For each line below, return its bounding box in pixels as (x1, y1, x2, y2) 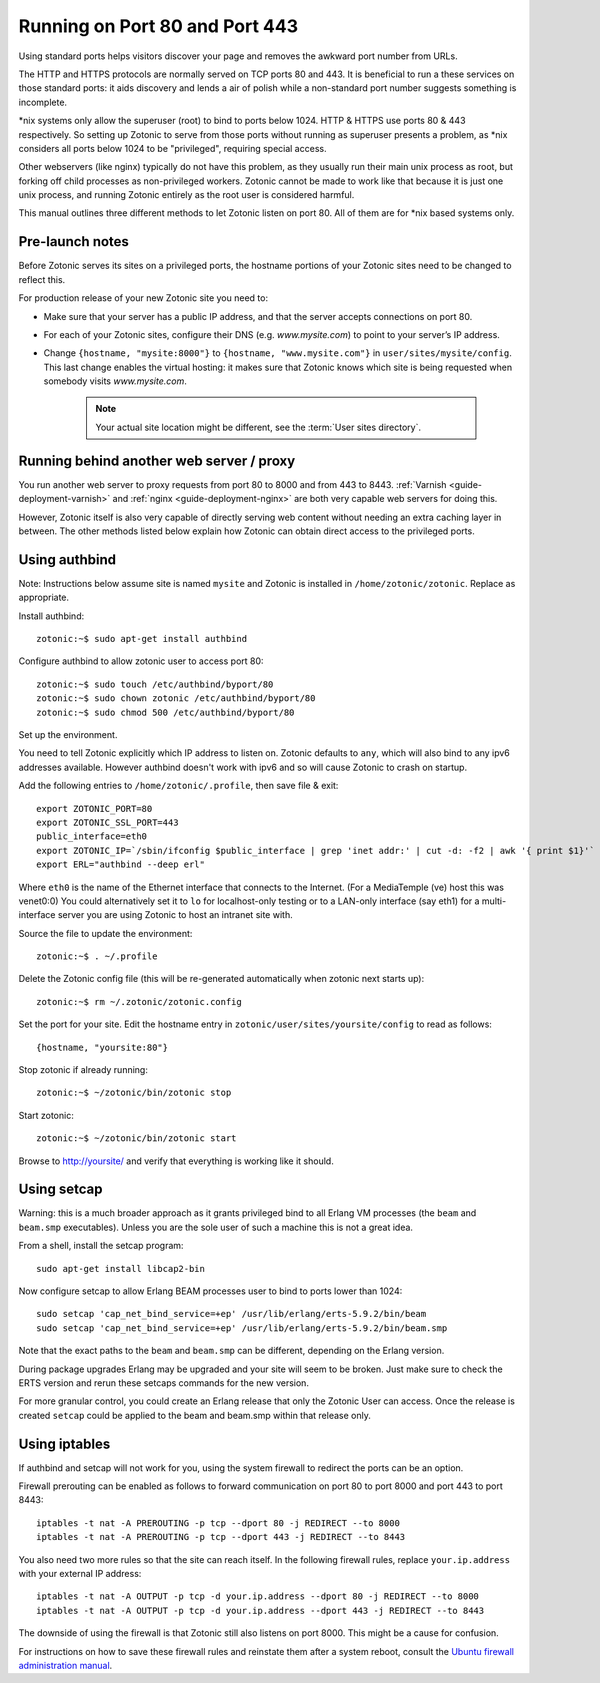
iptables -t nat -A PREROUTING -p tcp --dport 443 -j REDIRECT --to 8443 (36, 1531, 406, 1543)
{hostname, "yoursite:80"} (36, 1041, 169, 1053)
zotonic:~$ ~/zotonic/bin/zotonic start (36, 1133, 237, 1144)
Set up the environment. (18, 728, 118, 740)
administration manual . (18, 1659, 113, 1671)
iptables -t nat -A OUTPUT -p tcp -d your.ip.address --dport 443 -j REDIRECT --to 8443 (36, 1605, 485, 1616)
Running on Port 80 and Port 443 (18, 15, 299, 37)
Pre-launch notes (18, 233, 130, 250)
